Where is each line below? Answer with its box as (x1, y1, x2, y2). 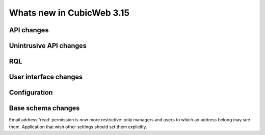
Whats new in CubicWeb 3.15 (9, 7, 130, 18)
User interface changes (9, 73, 83, 81)
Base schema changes (9, 104, 80, 112)
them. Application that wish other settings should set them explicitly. (9, 124, 147, 130)
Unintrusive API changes (9, 42, 87, 50)
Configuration (9, 89, 53, 97)
